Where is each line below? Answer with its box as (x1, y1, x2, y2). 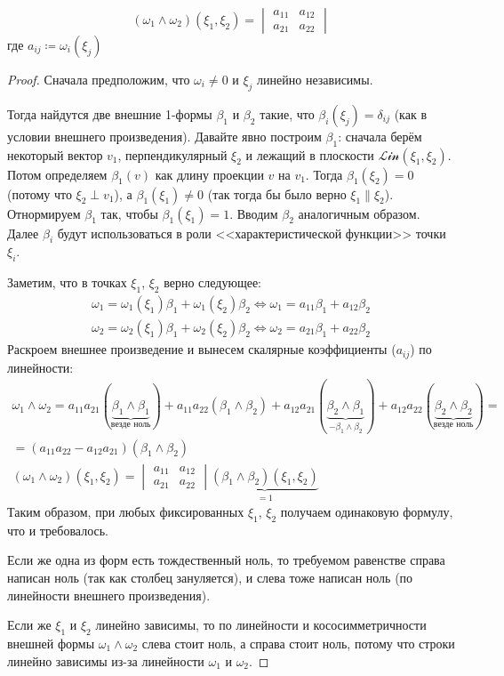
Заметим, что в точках (7, 273, 127, 292)
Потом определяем (7, 165, 108, 183)
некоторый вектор (7, 145, 103, 164)
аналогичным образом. (298, 204, 420, 222)
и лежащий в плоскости (245, 145, 374, 164)
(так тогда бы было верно (207, 184, 347, 203)
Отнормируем (7, 204, 81, 222)
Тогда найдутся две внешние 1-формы (7, 104, 212, 123)
